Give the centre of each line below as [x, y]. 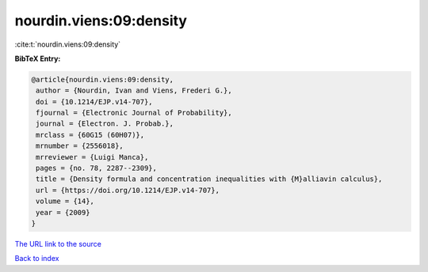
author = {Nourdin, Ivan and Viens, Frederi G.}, [134, 91]
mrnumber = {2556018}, [80, 146]
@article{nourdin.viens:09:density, [103, 79]
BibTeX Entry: [38, 59]
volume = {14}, [65, 201]
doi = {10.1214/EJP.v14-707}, [95, 102]
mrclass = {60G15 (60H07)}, [90, 135]
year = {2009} [63, 212]
